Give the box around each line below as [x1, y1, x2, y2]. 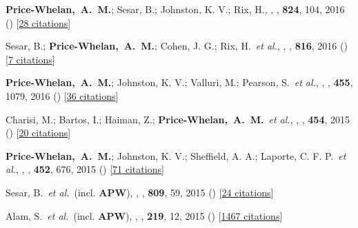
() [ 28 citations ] [6, 15, 71, 30]
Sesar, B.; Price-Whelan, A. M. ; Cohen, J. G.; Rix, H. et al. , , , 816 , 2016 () [6, 39, 348, 53]
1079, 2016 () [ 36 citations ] [6, 88, 119, 103]
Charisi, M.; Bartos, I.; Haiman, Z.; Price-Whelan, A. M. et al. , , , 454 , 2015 [6, 112, 350, 126]
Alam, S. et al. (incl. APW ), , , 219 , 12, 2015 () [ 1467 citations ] [6, 208, 283, 222]
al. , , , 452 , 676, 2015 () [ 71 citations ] [6, 162, 164, 176]
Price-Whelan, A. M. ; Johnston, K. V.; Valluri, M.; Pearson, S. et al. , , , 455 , [6, 75, 353, 90]
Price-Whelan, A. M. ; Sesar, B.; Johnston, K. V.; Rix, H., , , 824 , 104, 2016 [6, 2, 345, 16]
